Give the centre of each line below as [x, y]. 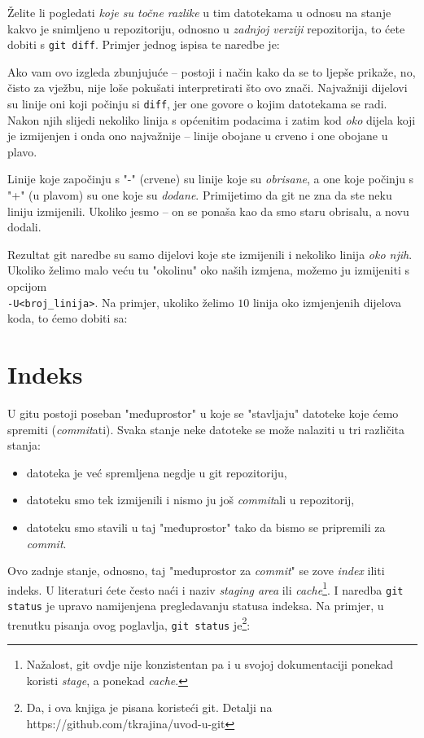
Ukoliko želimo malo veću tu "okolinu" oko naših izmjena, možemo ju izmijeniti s [208, 270]
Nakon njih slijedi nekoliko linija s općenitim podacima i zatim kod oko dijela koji [212, 119]
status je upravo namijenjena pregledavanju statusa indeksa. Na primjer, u [196, 606]
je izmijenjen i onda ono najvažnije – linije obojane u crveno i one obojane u [198, 136]
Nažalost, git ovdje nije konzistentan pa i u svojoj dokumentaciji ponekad [210, 664]
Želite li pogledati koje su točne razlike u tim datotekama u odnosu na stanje [199, 12]
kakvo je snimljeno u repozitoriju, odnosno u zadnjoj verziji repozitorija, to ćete [206, 28]
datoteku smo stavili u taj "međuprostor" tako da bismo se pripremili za [206, 527]
